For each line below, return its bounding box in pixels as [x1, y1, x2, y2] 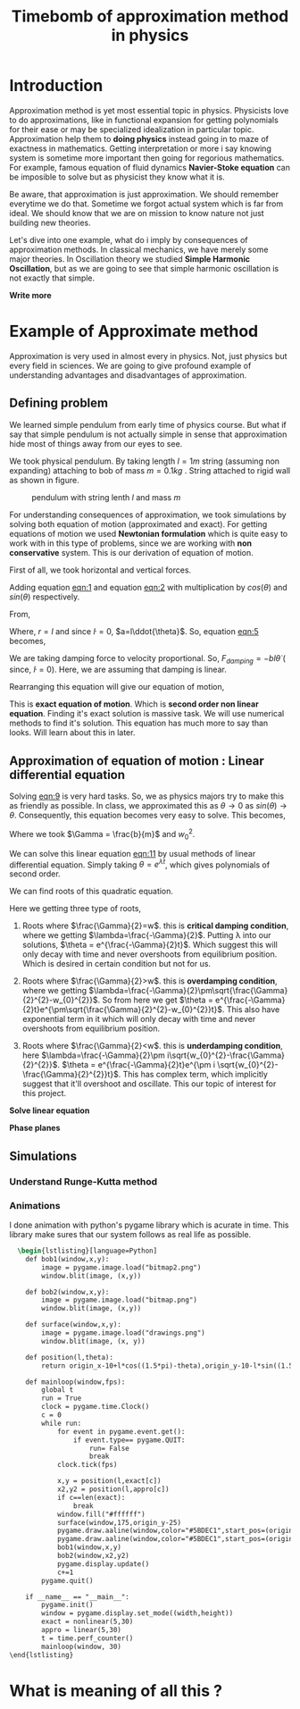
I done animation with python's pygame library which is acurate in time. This [9, 1219, 289, 1230]
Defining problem [9, 396, 109, 411]
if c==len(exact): [56, 1493, 126, 1502]
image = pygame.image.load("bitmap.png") [41, 1295, 198, 1305]
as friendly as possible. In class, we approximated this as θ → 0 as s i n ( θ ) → [9, 800, 287, 811]
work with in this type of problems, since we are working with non [9, 538, 253, 549]
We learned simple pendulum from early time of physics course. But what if [9, 419, 287, 430]
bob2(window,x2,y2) [56, 1552, 129, 1561]
